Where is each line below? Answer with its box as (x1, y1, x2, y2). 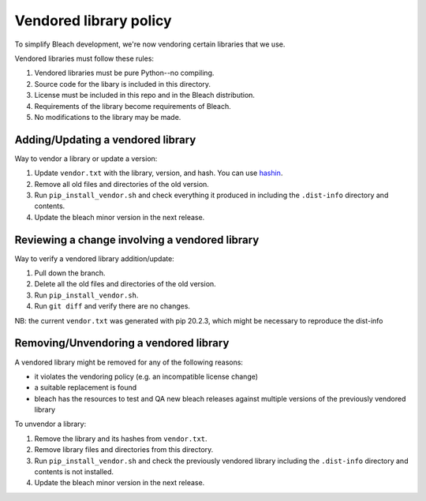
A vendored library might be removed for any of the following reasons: (14, 357, 244, 367)
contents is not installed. (34, 467, 114, 477)
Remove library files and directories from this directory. (34, 445, 214, 454)
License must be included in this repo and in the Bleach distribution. (34, 91, 256, 100)
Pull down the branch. (34, 268, 106, 278)
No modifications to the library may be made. (34, 112, 181, 122)
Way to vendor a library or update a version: (14, 154, 158, 163)
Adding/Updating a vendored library (14, 133, 196, 146)
